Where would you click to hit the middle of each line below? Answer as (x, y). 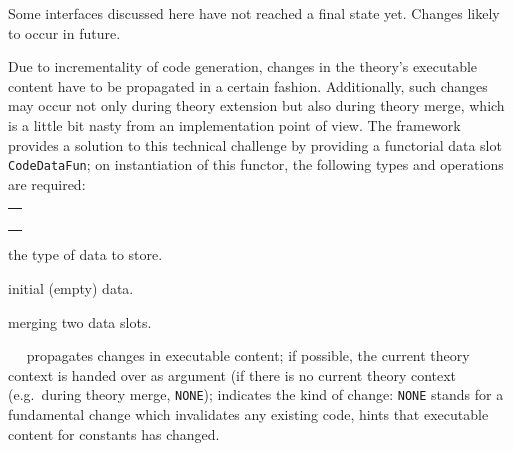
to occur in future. (64, 32)
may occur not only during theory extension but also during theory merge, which (256, 105)
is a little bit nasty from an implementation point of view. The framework (234, 124)
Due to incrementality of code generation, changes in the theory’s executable (243, 66)
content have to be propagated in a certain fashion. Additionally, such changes (248, 85)
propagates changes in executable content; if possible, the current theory (248, 355)
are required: (47, 183)
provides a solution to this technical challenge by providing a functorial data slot (255, 144)
